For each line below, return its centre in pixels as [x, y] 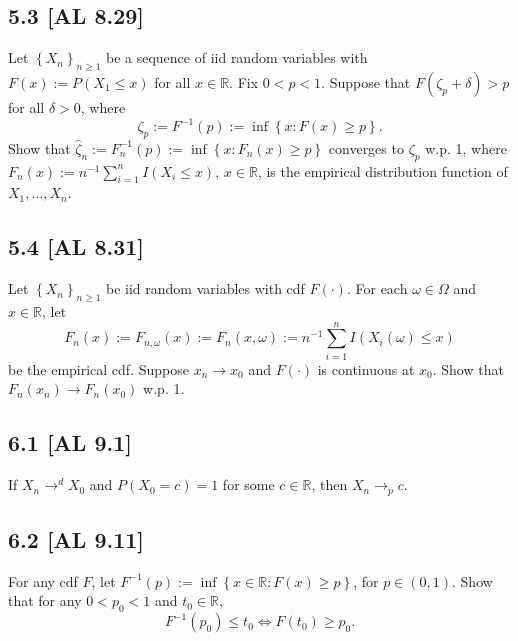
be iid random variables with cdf [205, 288]
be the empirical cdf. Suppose [98, 368]
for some [248, 484]
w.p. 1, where [466, 147]
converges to [366, 147]
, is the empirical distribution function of [382, 170]
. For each [377, 288]
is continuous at [366, 368]
